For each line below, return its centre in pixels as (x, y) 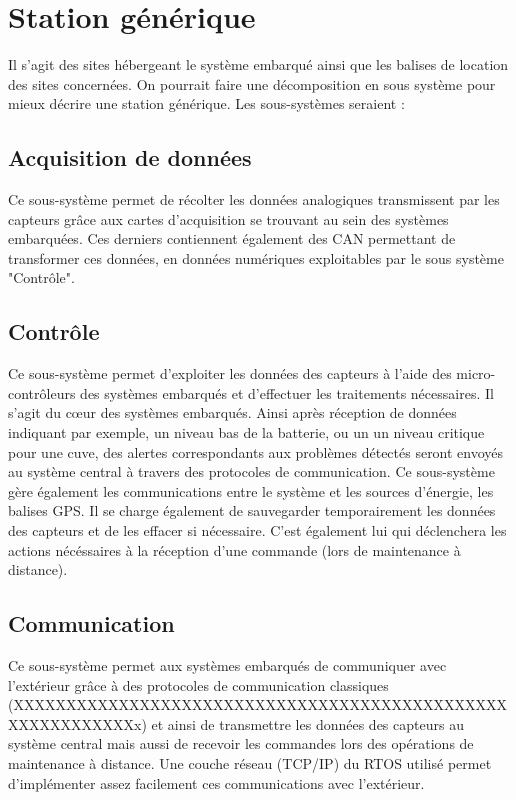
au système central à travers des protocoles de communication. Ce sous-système (251, 471)
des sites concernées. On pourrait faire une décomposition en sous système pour (252, 83)
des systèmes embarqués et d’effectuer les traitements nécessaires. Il (287, 392)
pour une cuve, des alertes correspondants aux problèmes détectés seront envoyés (256, 451)
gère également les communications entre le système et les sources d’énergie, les (251, 490)
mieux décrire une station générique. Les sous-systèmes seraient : (206, 103)
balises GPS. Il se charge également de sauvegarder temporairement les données (252, 510)
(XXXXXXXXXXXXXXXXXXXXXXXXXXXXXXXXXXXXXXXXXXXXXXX (257, 704)
